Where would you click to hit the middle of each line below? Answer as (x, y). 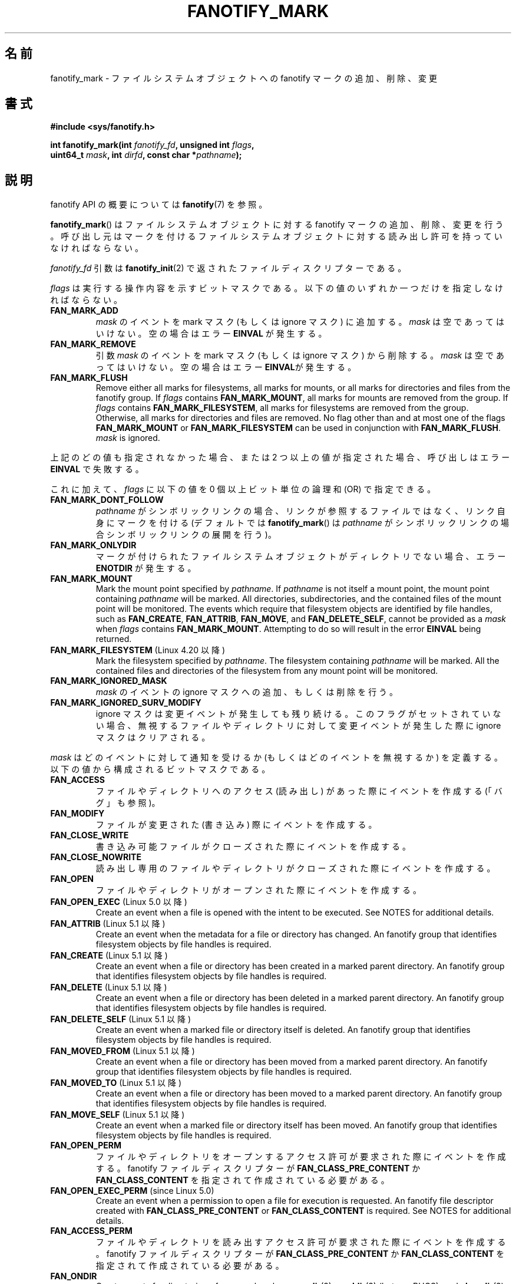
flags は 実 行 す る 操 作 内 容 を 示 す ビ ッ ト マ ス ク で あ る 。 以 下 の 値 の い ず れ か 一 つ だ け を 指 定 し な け (277, 288)
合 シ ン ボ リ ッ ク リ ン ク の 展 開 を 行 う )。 (186, 535)
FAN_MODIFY (77, 814)
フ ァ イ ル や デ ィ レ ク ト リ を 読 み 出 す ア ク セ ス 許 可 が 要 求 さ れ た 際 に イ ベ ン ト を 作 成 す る (301, 1242)
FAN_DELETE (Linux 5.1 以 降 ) (109, 987)
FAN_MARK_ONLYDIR (93, 545)
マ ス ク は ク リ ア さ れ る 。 (153, 738)
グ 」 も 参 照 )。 (128, 803)
